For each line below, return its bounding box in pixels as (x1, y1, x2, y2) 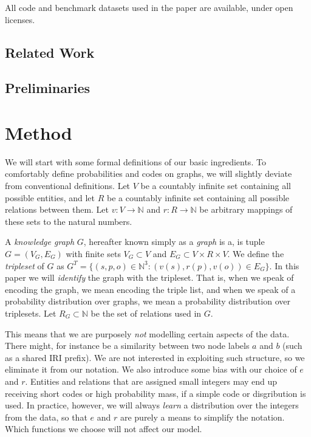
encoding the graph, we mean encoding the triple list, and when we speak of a (5, 283, 296, 295)
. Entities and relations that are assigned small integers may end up (25, 374, 278, 387)
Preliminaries (5, 78, 91, 97)
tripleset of (5, 259, 44, 272)
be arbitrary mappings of (199, 203, 293, 216)
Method (5, 120, 72, 145)
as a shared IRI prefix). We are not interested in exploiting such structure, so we (5, 351, 305, 363)
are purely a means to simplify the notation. (120, 410, 285, 423)
